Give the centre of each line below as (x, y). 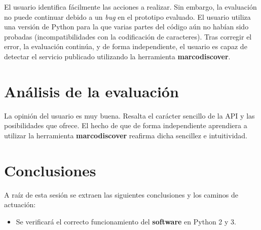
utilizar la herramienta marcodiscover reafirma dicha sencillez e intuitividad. (126, 135)
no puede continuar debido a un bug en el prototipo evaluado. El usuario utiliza (127, 16)
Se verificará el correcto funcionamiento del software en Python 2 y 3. (126, 221)
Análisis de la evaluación (91, 91)
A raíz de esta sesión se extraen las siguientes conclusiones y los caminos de (121, 194)
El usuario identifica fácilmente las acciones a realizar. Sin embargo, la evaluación (130, 7)
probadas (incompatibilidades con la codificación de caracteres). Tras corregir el (128, 36)
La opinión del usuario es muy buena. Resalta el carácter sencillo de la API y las (129, 115)
